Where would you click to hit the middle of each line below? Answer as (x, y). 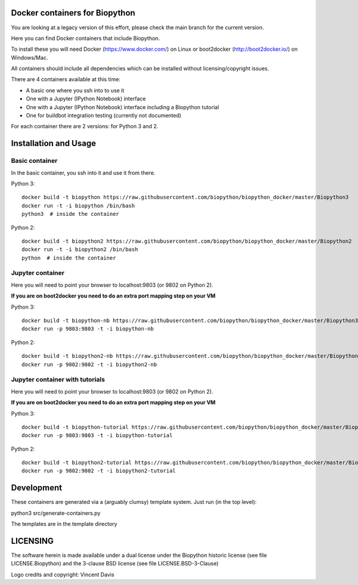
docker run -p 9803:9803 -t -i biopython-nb (88, 329)
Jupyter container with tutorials (58, 380)
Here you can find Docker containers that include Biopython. (86, 38)
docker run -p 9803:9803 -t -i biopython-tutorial (97, 436)
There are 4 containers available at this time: (66, 79)
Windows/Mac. (30, 57)
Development (37, 488)
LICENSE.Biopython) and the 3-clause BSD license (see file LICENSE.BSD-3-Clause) (115, 564)
